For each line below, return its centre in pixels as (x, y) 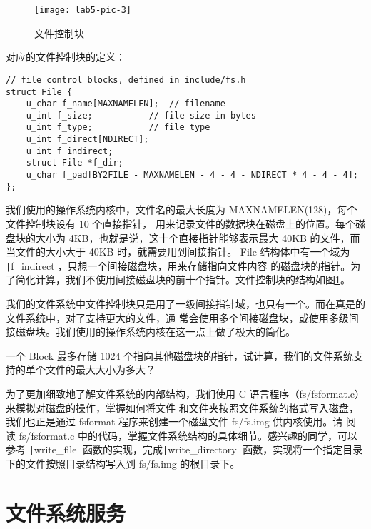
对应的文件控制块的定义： (66, 57)
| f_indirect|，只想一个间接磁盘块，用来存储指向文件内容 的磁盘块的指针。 (178, 265)
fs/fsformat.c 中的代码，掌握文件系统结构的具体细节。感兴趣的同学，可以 (188, 435)
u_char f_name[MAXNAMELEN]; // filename (126, 104)
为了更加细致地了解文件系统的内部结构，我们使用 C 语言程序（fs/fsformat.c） (185, 393)
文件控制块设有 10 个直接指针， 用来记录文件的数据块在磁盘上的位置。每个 (181, 223)
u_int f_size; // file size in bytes (141, 115)
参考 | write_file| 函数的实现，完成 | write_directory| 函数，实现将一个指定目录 (184, 449)
